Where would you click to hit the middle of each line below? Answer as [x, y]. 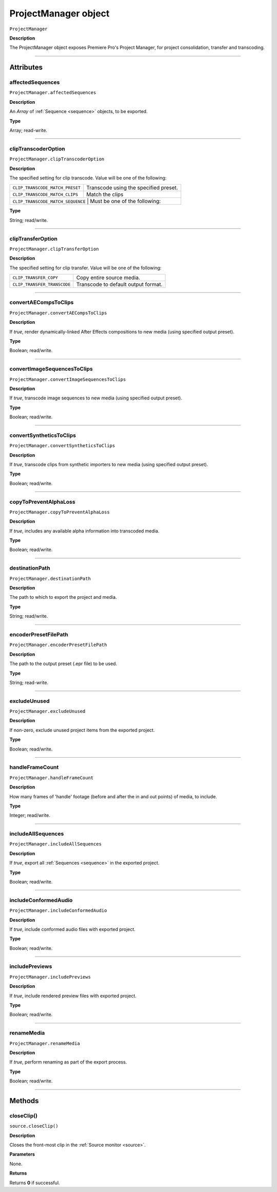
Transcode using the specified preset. [132, 188]
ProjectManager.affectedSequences [53, 93]
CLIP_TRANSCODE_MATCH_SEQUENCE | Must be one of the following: [87, 201]
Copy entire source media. [108, 278]
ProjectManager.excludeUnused [47, 711]
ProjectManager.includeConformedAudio [58, 911]
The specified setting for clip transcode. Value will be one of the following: [88, 178]
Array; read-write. [28, 131]
